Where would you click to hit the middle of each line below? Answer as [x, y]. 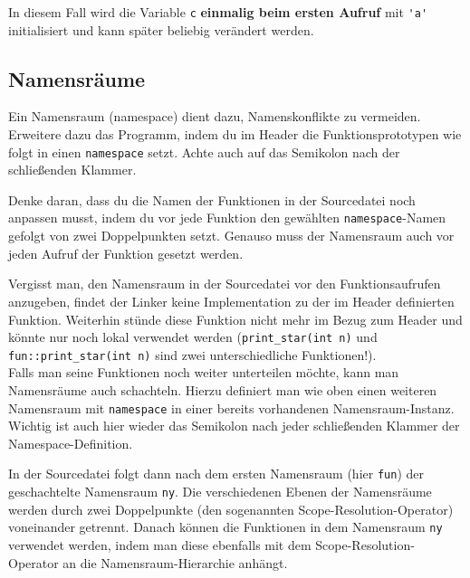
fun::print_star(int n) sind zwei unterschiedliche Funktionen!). [192, 354]
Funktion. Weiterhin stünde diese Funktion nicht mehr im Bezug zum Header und [235, 319]
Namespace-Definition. [71, 443]
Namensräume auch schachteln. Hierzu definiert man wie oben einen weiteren [223, 390]
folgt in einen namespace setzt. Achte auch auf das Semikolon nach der [204, 152]
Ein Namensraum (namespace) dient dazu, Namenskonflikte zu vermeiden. [215, 116]
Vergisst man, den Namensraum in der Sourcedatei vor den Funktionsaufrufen [225, 284]
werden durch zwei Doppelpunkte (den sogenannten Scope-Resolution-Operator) [231, 509]
